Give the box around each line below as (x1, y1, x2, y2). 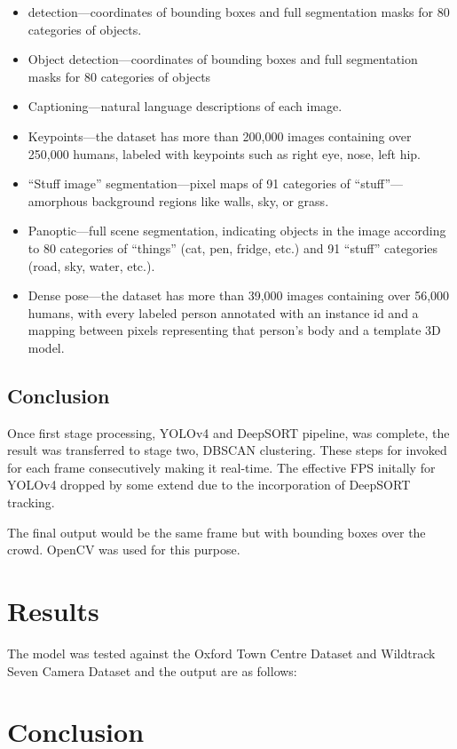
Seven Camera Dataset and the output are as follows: (7, 661, 297, 680)
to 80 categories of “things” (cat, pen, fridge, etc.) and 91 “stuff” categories (28, 238, 438, 257)
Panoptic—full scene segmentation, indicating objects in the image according (28, 221, 446, 240)
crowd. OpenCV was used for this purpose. (7, 540, 240, 559)
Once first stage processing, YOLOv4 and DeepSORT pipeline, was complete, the (7, 423, 450, 442)
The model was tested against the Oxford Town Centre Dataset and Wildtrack (7, 643, 436, 662)
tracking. (7, 493, 55, 512)
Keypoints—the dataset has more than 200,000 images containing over (28, 126, 412, 145)
